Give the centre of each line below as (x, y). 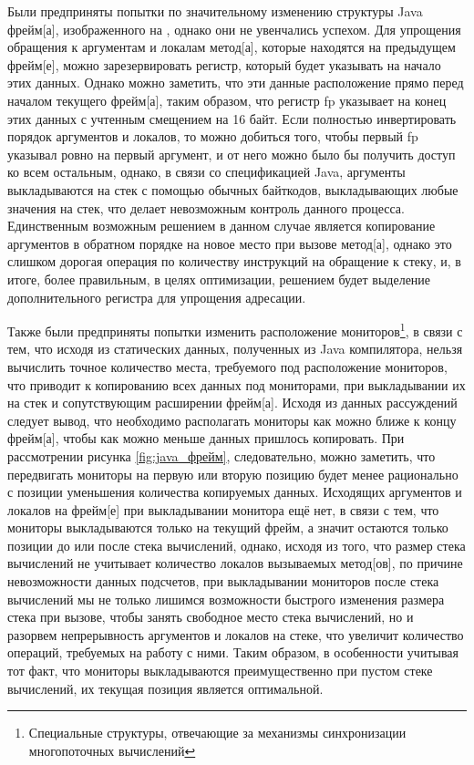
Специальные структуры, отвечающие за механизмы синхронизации (217, 733)
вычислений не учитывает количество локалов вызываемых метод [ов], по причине (235, 563)
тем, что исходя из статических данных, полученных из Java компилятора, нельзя (235, 349)
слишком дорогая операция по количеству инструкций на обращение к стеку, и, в (234, 261)
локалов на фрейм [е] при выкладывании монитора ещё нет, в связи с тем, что (223, 509)
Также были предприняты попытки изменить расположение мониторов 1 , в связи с (235, 330)
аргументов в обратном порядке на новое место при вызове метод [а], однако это (230, 243)
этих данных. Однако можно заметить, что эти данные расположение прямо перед (236, 83)
